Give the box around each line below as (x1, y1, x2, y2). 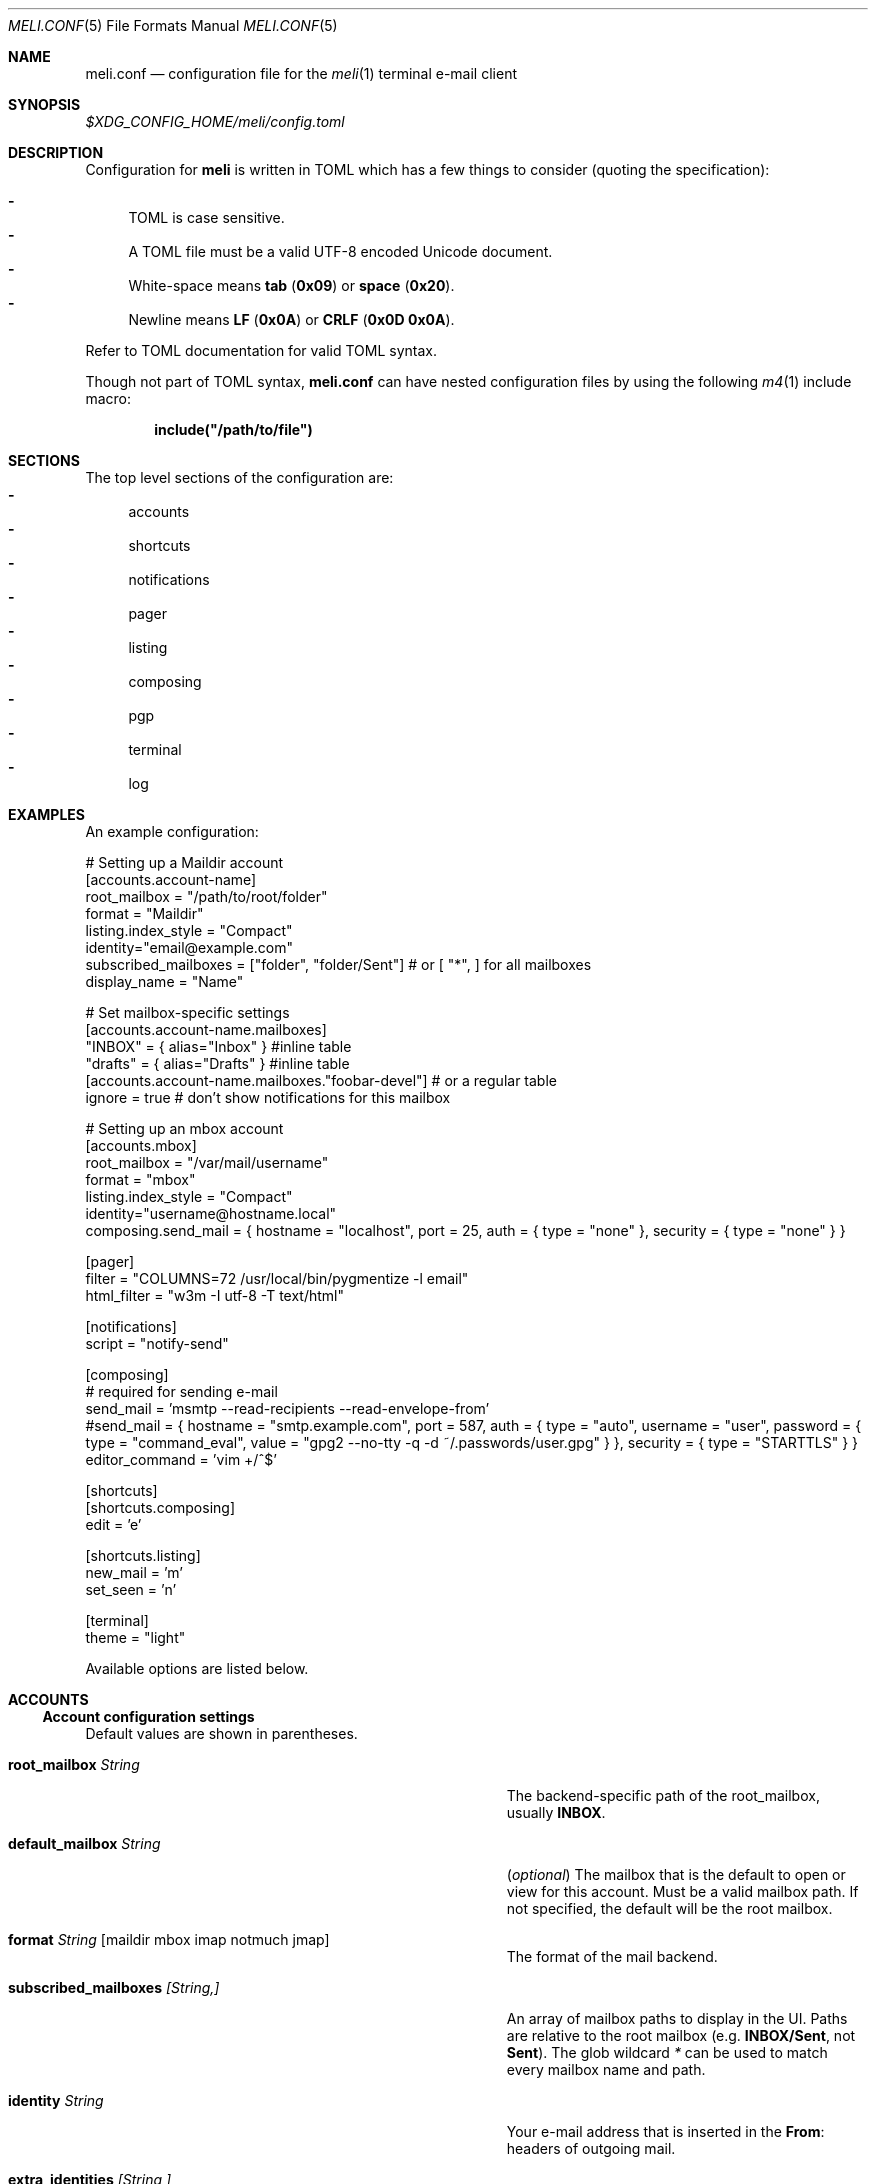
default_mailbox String (8, 1835, 161, 1852)
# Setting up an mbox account (85, 1120, 284, 1137)
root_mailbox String (8, 1756, 140, 1773)
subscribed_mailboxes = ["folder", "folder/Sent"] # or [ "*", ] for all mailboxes (85, 956, 592, 973)
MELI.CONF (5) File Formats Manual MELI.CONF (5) (8, 17, 338, 34)
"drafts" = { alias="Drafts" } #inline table (85, 1055, 350, 1072)
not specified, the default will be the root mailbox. (506, 1900, 833, 1917)
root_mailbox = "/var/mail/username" (85, 1154, 329, 1171)
